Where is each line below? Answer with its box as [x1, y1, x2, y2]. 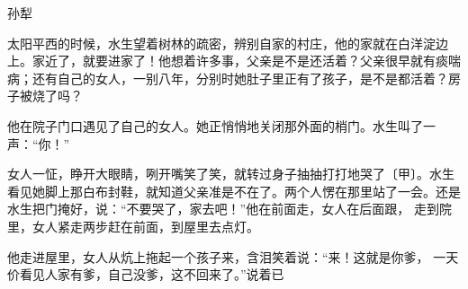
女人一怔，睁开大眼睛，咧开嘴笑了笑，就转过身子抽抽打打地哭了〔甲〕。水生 [7, 164, 454, 183]
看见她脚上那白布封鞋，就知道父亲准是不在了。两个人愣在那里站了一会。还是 [7, 181, 461, 200]
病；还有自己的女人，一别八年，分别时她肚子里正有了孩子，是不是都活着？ [7, 68, 448, 87]
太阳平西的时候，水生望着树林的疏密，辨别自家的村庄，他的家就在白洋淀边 [7, 33, 448, 52]
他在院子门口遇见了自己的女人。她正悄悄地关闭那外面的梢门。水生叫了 [7, 116, 423, 135]
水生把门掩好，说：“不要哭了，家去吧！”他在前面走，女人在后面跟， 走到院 [7, 199, 452, 218]
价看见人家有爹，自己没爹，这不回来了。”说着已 [7, 265, 284, 284]
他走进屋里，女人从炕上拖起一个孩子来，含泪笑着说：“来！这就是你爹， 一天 [7, 247, 459, 266]
